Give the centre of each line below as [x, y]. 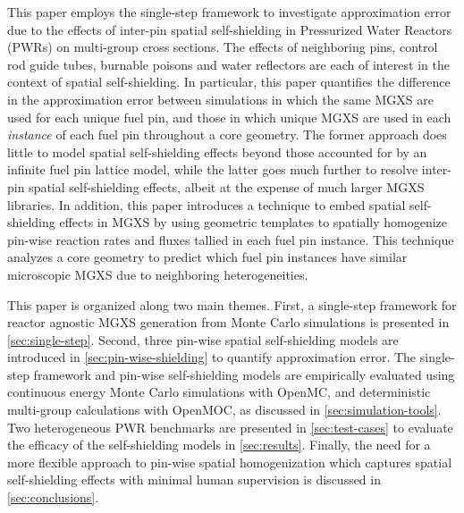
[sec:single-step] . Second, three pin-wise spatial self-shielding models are [203, 339]
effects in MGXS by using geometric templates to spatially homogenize [253, 222]
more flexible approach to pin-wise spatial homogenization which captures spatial [230, 462]
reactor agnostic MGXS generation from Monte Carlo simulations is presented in [228, 322]
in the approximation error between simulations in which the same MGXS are [220, 99]
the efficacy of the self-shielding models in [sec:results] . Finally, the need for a [219, 445]
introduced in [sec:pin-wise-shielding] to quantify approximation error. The [212, 357]
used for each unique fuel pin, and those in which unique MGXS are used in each [229, 117]
